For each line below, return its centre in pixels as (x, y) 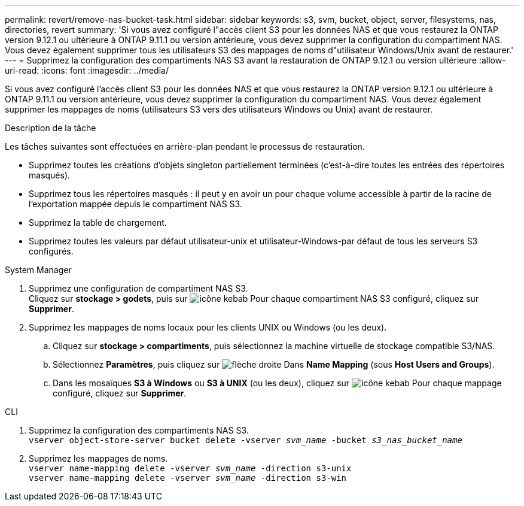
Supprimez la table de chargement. (98, 222)
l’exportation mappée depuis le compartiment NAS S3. (135, 204)
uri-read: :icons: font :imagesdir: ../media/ (87, 70)
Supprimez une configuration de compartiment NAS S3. (138, 288)
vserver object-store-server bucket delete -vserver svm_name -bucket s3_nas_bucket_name (246, 440)
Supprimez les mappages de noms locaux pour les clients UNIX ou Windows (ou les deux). (208, 327)
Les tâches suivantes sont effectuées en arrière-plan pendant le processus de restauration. (185, 146)
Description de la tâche (51, 128)
